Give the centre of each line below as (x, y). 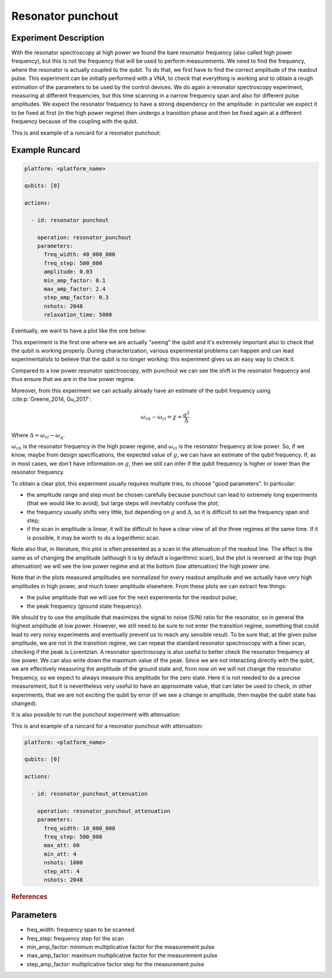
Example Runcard (46, 150)
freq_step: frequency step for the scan (75, 938)
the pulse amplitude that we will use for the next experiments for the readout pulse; (132, 597)
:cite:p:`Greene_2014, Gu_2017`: (51, 399)
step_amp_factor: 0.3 (76, 298)
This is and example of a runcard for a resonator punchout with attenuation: (107, 726)
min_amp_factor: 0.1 (75, 280)
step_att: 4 (62, 871)
